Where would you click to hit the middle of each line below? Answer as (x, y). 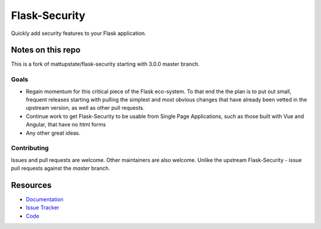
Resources (31, 185)
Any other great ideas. (53, 133)
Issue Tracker (43, 208)
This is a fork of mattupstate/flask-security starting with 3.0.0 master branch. (105, 64)
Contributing (30, 148)
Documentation (45, 199)
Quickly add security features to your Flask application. (79, 33)
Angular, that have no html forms (66, 125)
